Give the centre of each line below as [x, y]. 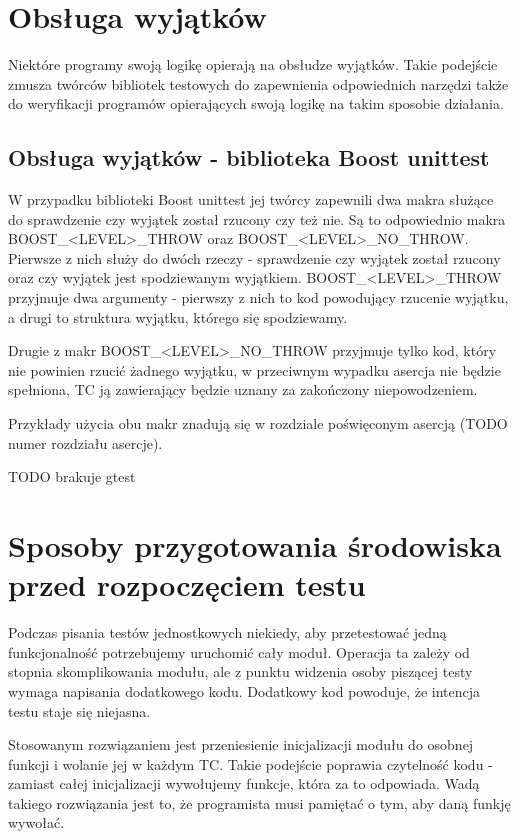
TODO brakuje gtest [72, 476]
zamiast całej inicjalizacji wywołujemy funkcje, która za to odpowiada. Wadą [244, 783]
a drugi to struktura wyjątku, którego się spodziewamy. [178, 316]
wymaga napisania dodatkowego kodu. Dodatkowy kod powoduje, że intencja [244, 690]
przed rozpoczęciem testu [187, 584]
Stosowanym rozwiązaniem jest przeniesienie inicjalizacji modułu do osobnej [241, 744]
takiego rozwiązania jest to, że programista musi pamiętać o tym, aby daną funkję [259, 802]
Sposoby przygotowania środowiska [255, 545]
